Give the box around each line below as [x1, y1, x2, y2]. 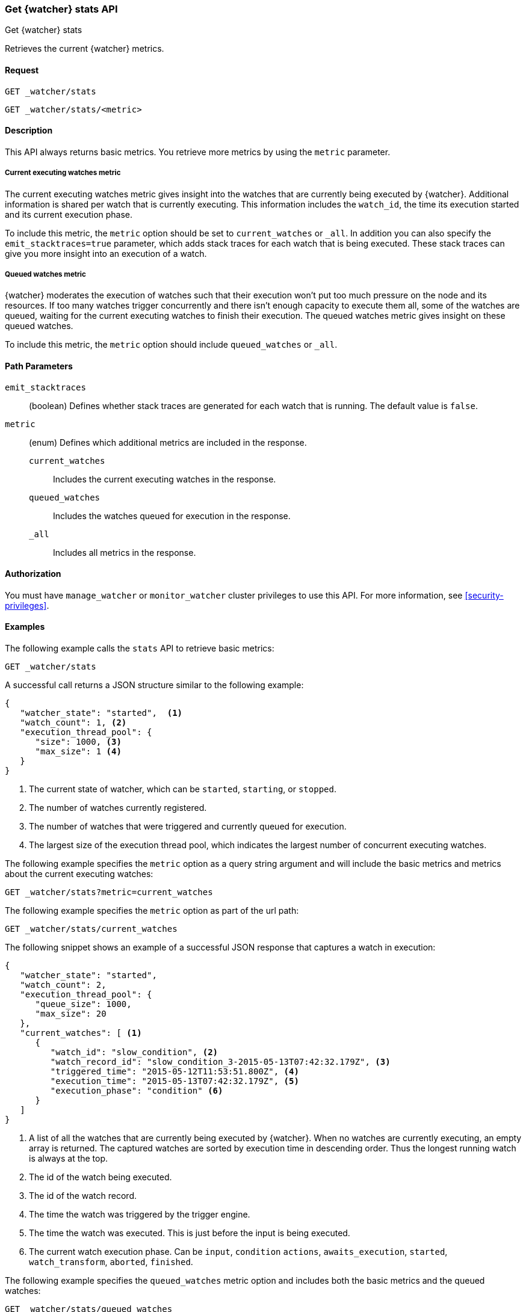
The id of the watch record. [29, 1190, 137, 1201]
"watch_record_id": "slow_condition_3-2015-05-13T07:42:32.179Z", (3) [50, 1057, 391, 1067]
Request [5, 64, 39, 75]
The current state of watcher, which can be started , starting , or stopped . [29, 784, 336, 795]
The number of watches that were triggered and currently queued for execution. [29, 821, 347, 832]
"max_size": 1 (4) [35, 747, 122, 757]
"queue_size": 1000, [35, 999, 132, 1009]
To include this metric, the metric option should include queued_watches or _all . [5, 339, 338, 350]
